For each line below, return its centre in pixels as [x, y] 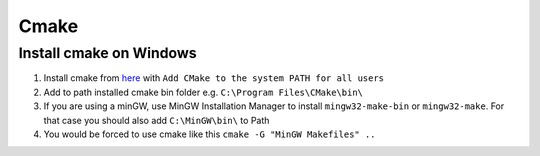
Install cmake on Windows [107, 53]
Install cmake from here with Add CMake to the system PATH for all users [214, 78]
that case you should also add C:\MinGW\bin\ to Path [156, 120]
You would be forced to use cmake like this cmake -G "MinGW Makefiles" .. [209, 134]
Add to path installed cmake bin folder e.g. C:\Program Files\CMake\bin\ [203, 92]
